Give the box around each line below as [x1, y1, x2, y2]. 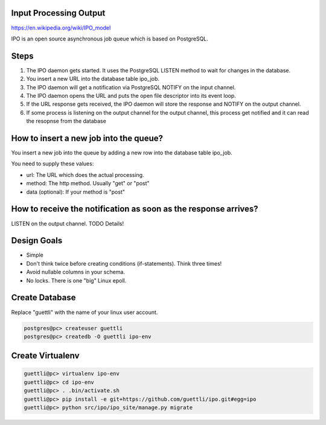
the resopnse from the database [26, 118, 107, 125]
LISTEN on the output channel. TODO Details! [11, 220, 124, 227]
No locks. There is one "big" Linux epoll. [26, 276, 127, 284]
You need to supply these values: [11, 160, 94, 167]
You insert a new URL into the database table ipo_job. [26, 75, 160, 83]
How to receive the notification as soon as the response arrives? [11, 204, 259, 214]
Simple [26, 251, 43, 259]
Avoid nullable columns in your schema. [26, 269, 125, 276]
